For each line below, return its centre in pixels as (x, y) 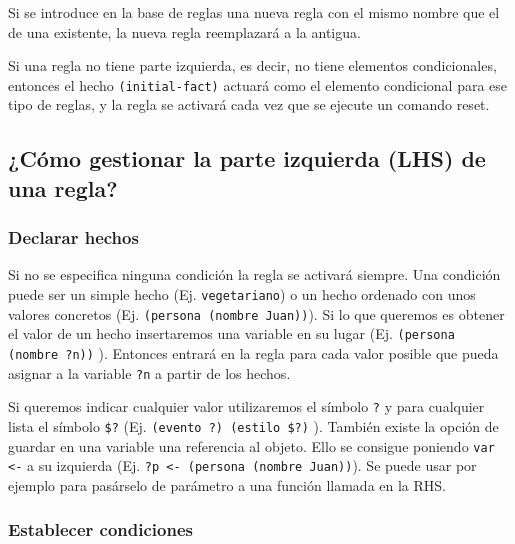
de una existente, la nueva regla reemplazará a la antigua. (184, 31)
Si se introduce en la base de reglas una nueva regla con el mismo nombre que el (254, 12)
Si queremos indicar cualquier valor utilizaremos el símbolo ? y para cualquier (246, 406)
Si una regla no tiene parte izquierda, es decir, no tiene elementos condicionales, (252, 65)
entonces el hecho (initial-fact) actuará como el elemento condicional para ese (258, 84)
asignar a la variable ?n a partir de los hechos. (149, 372)
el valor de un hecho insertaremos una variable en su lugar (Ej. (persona (231, 333)
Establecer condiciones (100, 529)
